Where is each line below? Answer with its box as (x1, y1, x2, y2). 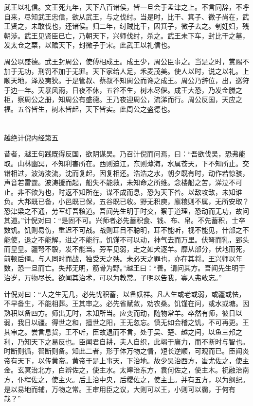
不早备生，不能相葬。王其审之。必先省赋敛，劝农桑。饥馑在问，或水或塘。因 (4, 298, 249, 308)
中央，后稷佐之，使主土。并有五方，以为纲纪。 (99, 374, 249, 384)
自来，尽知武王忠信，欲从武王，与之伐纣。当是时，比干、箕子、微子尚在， (4, 11, 242, 21)
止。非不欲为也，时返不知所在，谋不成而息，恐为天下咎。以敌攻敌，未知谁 (4, 186, 242, 197)
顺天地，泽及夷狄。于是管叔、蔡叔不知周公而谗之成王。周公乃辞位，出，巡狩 (4, 75, 249, 85)
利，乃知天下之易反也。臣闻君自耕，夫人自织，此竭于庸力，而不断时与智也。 (4, 336, 249, 346)
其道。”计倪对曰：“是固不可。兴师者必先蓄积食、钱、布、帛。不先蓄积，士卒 (4, 215, 246, 225)
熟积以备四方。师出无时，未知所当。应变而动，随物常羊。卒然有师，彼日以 (4, 307, 242, 318)
